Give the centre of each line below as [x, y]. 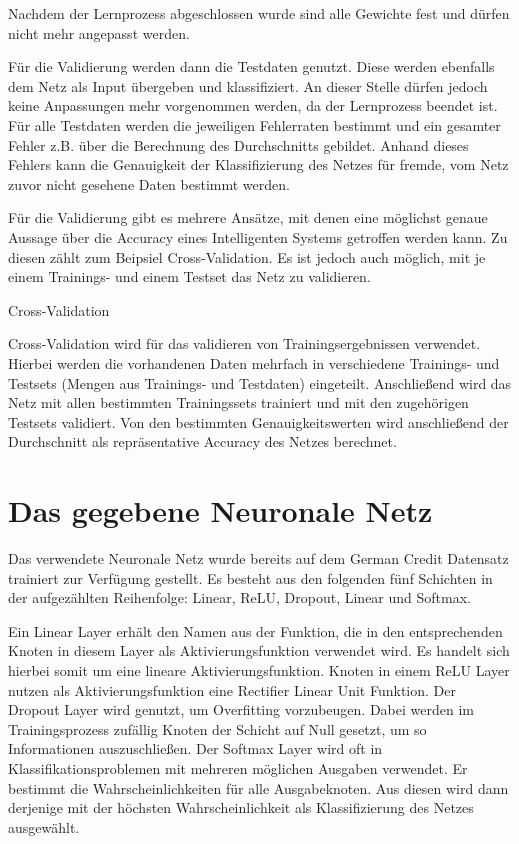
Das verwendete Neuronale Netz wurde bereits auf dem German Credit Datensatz [258, 558]
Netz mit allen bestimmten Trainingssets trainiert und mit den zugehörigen [238, 402]
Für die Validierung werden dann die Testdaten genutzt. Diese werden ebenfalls [251, 66]
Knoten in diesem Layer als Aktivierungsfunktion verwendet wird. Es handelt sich [259, 650]
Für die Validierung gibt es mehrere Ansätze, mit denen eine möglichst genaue [248, 217]
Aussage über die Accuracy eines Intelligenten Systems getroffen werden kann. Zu [258, 236]
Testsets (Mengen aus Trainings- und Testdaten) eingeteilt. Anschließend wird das [260, 382]
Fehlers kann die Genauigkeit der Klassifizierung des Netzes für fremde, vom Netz [258, 164]
